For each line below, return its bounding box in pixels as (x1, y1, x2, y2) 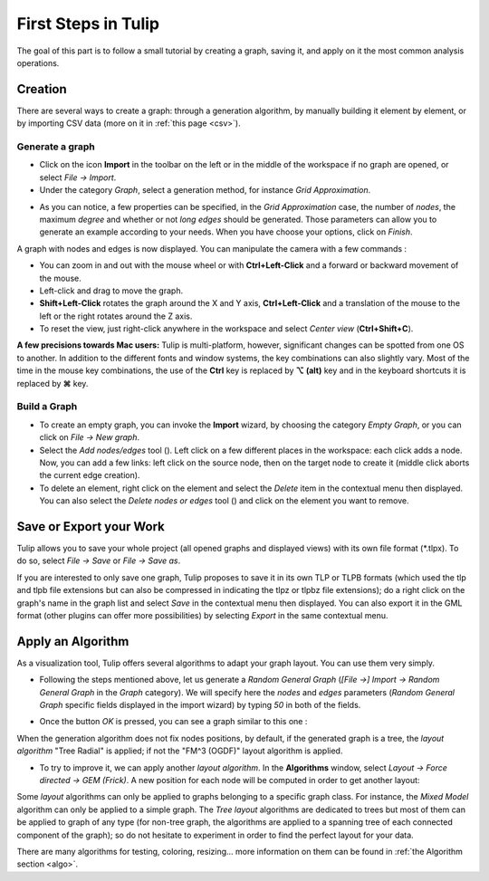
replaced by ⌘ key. (16, 378, 89, 388)
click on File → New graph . (39, 432, 140, 443)
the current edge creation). (39, 470, 140, 481)
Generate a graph (16, 140, 95, 153)
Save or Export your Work (16, 519, 165, 534)
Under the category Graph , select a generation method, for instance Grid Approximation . (39, 185, 371, 196)
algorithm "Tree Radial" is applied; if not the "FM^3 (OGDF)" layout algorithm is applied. (16, 745, 343, 756)
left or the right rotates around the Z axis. (39, 311, 193, 321)
